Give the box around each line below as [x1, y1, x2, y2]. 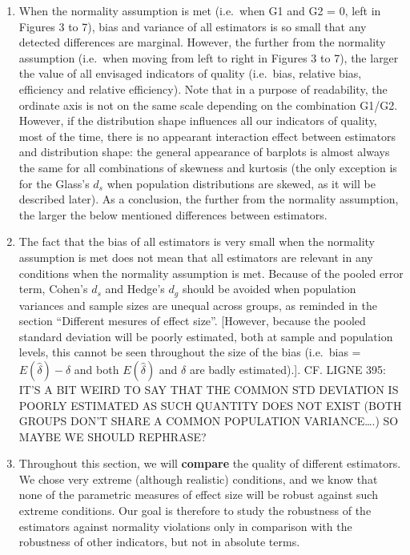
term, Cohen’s [18, 280, 88, 297]
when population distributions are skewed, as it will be [107, 175, 376, 191]
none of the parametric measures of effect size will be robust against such [18, 486, 378, 503]
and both [74, 360, 119, 377]
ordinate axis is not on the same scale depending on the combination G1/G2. [18, 96, 398, 113]
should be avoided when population [182, 280, 356, 297]
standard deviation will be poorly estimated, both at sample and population [18, 328, 393, 344]
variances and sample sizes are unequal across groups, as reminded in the [18, 296, 378, 313]
